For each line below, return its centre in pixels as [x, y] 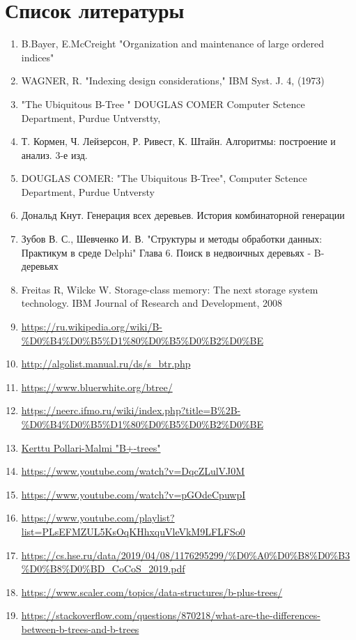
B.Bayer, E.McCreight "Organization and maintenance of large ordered [173, 44]
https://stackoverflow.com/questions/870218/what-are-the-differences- [171, 615]
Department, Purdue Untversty [88, 191]
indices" [38, 57]
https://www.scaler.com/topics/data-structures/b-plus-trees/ [152, 592]
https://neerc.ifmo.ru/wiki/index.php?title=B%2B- [131, 410]
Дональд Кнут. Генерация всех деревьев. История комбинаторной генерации [183, 215]
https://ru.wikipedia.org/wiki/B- [92, 327]
